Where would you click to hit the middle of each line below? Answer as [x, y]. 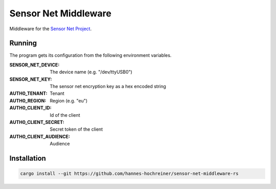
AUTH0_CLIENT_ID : [30, 108]
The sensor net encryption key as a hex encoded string [108, 87]
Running [23, 43]
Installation [28, 158]
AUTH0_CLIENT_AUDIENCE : [40, 136]
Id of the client [65, 115]
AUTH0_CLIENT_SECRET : [37, 122]
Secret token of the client [76, 129]
